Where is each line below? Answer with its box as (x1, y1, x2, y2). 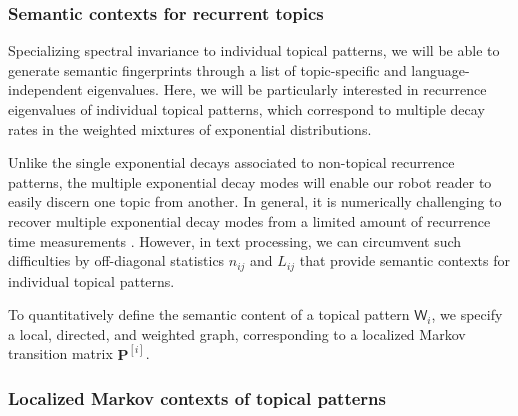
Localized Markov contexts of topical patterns (8, 386, 386, 411)
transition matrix (8, 343, 113, 364)
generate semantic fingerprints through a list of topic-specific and (8, 59, 407, 80)
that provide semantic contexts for (299, 250, 510, 271)
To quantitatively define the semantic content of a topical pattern (8, 304, 410, 325)
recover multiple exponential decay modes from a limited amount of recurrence (8, 210, 491, 231)
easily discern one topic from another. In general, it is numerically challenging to (8, 191, 502, 212)
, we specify (431, 304, 503, 325)
